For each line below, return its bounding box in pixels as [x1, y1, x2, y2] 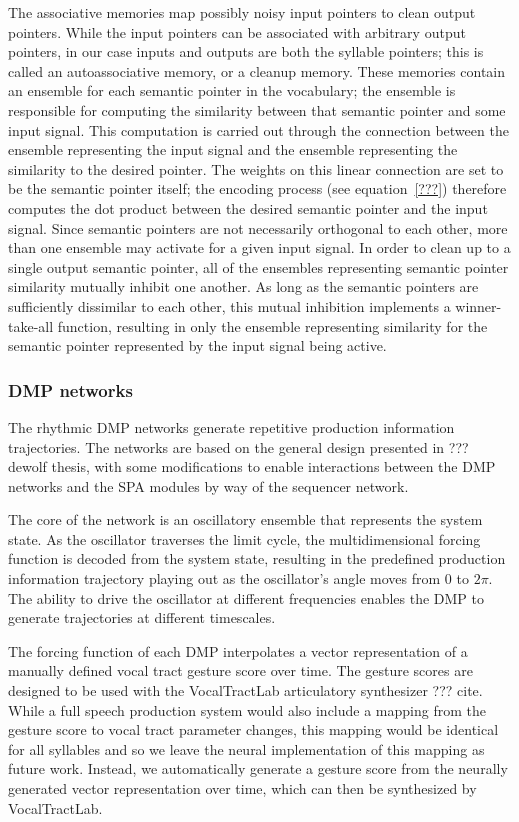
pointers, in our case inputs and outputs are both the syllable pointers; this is [8, 41, 484, 62]
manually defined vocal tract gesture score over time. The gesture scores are [8, 660, 473, 681]
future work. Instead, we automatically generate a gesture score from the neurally [8, 758, 508, 779]
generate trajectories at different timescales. [8, 607, 276, 628]
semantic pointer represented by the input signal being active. [8, 335, 387, 356]
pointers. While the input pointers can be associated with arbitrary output [8, 21, 466, 42]
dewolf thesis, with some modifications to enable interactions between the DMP [8, 456, 496, 477]
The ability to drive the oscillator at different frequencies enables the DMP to [8, 587, 484, 608]
